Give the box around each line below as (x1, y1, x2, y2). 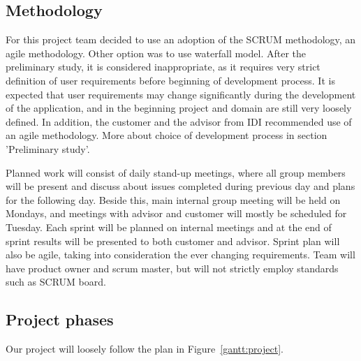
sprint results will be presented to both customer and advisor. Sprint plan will (6, 233, 340, 248)
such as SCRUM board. (6, 274, 106, 289)
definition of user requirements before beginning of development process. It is (6, 73, 335, 87)
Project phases (6, 309, 114, 330)
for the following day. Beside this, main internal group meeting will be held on (6, 192, 341, 207)
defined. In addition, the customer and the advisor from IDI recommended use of (6, 114, 352, 128)
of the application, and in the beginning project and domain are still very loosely (6, 101, 352, 115)
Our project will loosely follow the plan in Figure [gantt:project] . (6, 341, 283, 356)
